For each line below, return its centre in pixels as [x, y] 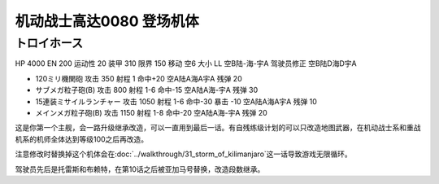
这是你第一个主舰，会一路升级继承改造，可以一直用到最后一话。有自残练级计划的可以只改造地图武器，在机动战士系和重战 [218, 128]
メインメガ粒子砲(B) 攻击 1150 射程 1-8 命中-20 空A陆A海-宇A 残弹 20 [151, 112]
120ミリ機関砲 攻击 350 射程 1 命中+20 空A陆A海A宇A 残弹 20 [139, 78]
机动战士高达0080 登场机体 [107, 21]
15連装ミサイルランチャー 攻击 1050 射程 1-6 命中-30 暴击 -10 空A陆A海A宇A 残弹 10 [176, 101]
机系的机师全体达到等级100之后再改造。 [82, 139]
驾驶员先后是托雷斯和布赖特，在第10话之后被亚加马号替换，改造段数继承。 [140, 169]
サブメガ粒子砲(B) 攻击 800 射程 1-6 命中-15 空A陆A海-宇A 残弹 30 [147, 90]
